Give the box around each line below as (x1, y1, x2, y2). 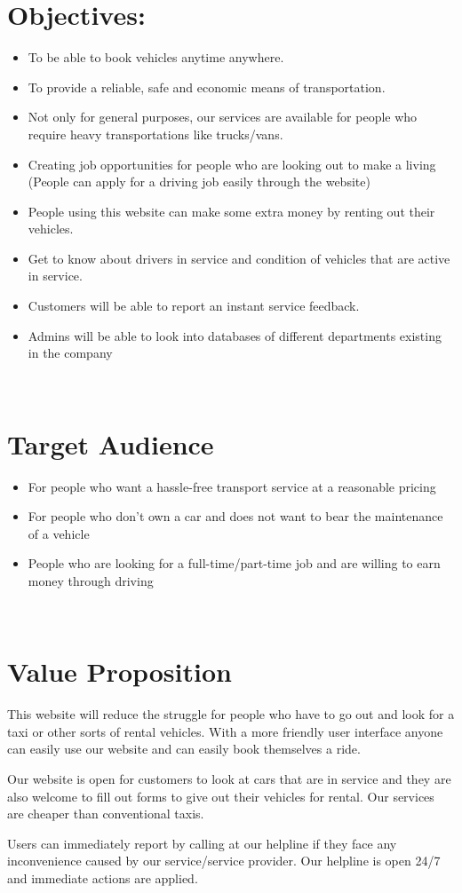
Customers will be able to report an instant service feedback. (28, 296, 360, 315)
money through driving (28, 571, 154, 589)
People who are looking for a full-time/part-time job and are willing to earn (28, 554, 441, 573)
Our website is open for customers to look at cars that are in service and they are (7, 770, 451, 788)
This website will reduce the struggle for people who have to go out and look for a (7, 705, 455, 723)
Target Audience (7, 425, 214, 462)
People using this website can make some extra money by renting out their (28, 202, 435, 220)
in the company (28, 344, 113, 362)
